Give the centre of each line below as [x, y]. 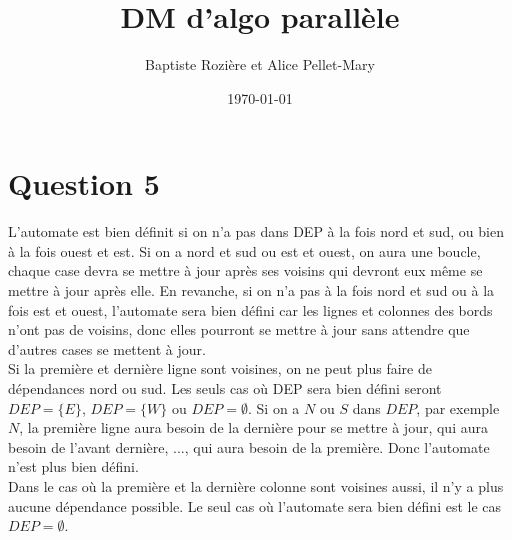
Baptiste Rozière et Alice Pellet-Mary [260, 64]
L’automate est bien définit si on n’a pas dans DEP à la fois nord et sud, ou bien [256, 231]
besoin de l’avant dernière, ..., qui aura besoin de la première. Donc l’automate [249, 446]
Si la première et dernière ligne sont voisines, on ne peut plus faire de [220, 368]
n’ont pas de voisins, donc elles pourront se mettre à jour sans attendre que [239, 329]
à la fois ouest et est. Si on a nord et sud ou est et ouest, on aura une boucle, [244, 250]
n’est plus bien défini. [73, 466]
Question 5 [84, 183]
